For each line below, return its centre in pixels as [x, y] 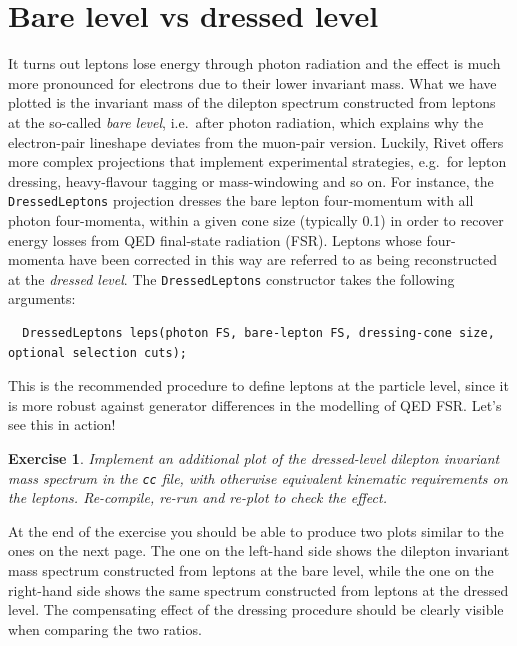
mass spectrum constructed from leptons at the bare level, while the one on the [251, 569]
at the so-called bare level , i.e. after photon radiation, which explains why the [246, 121]
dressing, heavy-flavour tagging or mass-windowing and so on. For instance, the [251, 180]
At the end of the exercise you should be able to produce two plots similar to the [256, 530]
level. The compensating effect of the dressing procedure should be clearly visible [256, 609]
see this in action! [62, 424]
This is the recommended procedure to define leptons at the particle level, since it [258, 385]
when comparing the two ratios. [105, 628]
